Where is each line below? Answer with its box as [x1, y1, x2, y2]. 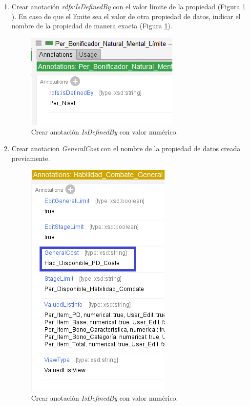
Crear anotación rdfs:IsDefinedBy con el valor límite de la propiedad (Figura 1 [11, 1, 246, 11]
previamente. [11, 153, 50, 163]
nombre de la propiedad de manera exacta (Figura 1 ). [11, 21, 172, 31]
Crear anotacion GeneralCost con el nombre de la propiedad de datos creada [11, 143, 241, 153]
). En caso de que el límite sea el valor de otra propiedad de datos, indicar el [11, 11, 241, 21]
